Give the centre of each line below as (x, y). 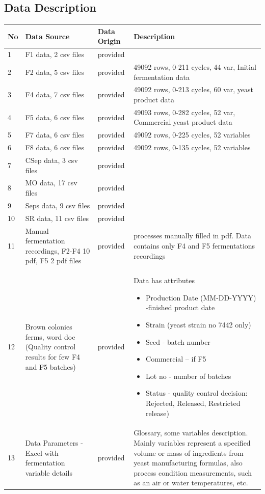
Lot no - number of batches (189, 376)
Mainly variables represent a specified (192, 442)
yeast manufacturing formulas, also (188, 463)
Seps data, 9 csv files (58, 205)
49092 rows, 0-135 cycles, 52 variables (192, 147)
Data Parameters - (54, 442)
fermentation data (162, 77)
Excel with (42, 452)
